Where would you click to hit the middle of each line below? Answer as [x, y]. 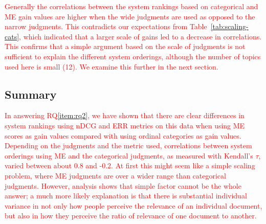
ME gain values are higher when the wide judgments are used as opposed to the [130, 16]
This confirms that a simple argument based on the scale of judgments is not [125, 46]
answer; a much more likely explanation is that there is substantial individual [126, 196]
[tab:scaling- [229, 26]
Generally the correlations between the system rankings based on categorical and [131, 6]
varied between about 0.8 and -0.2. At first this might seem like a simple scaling [130, 165]
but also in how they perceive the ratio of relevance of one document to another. [131, 216]
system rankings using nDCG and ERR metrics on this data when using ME [125, 125]
